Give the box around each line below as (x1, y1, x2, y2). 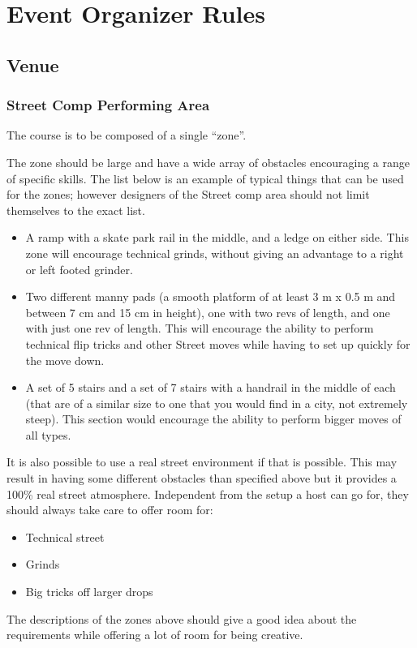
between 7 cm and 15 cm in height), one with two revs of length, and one (25, 303, 390, 320)
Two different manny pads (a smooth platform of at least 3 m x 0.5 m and (25, 288, 396, 305)
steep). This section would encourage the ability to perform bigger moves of (25, 410, 402, 427)
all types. (25, 426, 71, 443)
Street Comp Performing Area (6, 95, 210, 115)
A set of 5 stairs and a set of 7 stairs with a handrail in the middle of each (25, 379, 396, 396)
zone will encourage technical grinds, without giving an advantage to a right (25, 244, 404, 261)
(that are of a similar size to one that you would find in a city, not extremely (25, 394, 408, 411)
